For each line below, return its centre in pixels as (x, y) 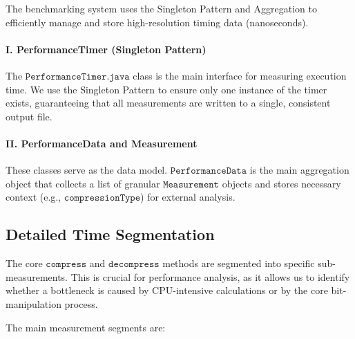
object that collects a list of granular (83, 183)
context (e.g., (33, 197)
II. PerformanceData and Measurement (102, 143)
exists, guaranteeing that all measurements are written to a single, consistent (168, 103)
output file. (29, 116)
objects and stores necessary (281, 183)
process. (81, 303)
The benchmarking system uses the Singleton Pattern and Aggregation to (161, 8)
